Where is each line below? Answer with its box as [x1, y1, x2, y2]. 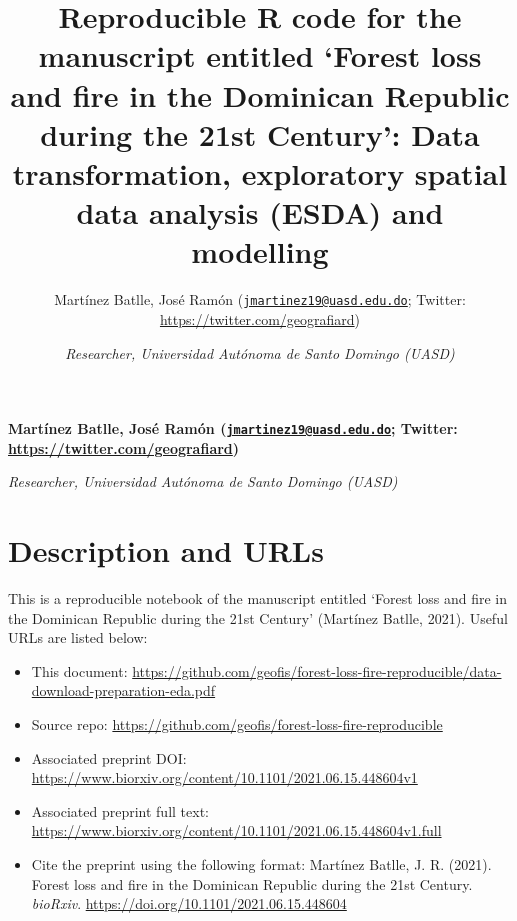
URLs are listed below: [8, 627, 148, 648]
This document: [31, 660, 128, 681]
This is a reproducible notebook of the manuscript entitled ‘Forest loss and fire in [8, 588, 508, 609]
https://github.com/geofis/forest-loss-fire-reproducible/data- [132, 660, 502, 681]
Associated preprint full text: [31, 800, 209, 821]
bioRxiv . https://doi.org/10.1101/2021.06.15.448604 [31, 893, 347, 914]
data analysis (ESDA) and [76, 192, 444, 233]
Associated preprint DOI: [31, 747, 187, 768]
